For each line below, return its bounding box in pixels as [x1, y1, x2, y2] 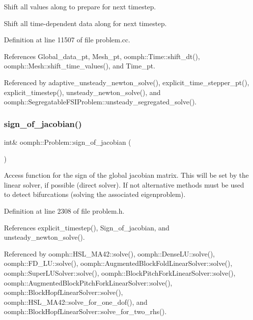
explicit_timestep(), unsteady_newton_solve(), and [4, 87, 161, 97]
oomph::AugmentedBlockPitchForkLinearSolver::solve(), [4, 277, 172, 288]
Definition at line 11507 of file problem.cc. [4, 34, 130, 45]
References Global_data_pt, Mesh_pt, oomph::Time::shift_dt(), [4, 51, 200, 61]
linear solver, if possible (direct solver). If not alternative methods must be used [4, 179, 244, 190]
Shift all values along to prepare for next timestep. [4, 1, 156, 11]
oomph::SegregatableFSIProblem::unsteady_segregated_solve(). [4, 96, 197, 107]
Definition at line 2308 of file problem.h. [4, 205, 125, 216]
